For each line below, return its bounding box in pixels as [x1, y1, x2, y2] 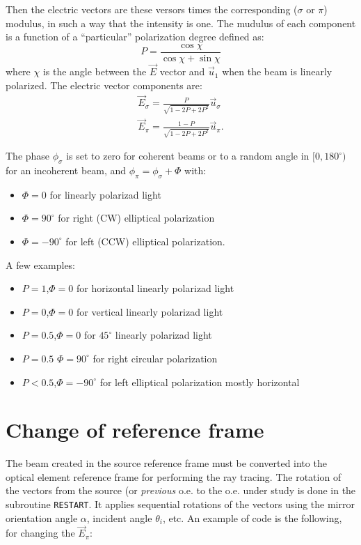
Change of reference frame [6, 415, 264, 444]
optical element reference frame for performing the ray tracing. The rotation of [6, 469, 342, 484]
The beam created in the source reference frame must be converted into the [6, 456, 327, 470]
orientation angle [6, 510, 78, 525]
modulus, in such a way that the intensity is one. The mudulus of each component [6, 15, 356, 30]
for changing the [6, 525, 75, 540]
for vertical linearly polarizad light [77, 304, 223, 318]
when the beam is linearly [222, 64, 332, 79]
